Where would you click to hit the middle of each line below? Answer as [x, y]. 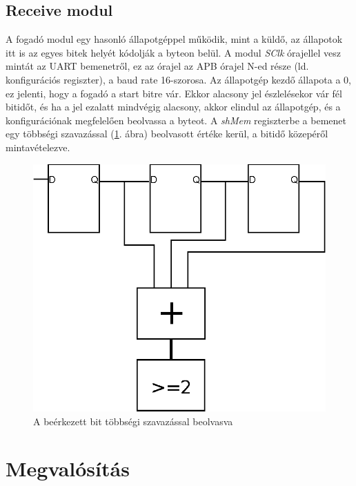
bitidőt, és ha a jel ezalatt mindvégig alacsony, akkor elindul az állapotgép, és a [173, 107]
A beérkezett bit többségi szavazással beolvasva [133, 421]
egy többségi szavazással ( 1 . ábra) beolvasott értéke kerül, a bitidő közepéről [167, 134]
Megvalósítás [68, 468]
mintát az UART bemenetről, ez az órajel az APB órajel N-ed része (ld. [157, 66]
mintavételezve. [38, 147]
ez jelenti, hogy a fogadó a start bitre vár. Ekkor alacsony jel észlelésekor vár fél [174, 93]
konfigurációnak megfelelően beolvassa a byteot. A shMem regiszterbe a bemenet [176, 120]
